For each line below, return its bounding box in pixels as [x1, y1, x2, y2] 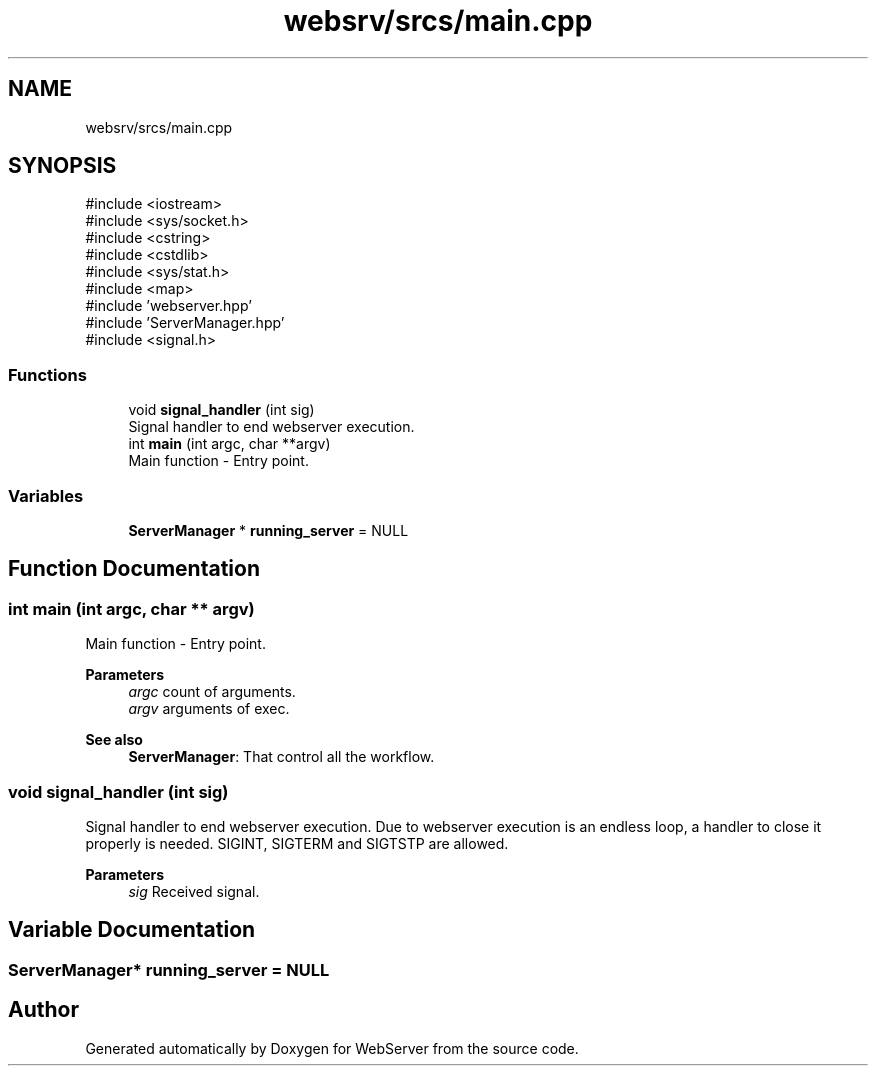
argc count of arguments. [128, 683, 296, 701]
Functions [8, 364, 87, 385]
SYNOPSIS [8, 153, 117, 179]
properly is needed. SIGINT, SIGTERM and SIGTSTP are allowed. [85, 834, 509, 852]
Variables [8, 485, 84, 506]
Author [8, 997, 79, 1023]
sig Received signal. [128, 882, 260, 900]
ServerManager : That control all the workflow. [128, 748, 435, 766]
